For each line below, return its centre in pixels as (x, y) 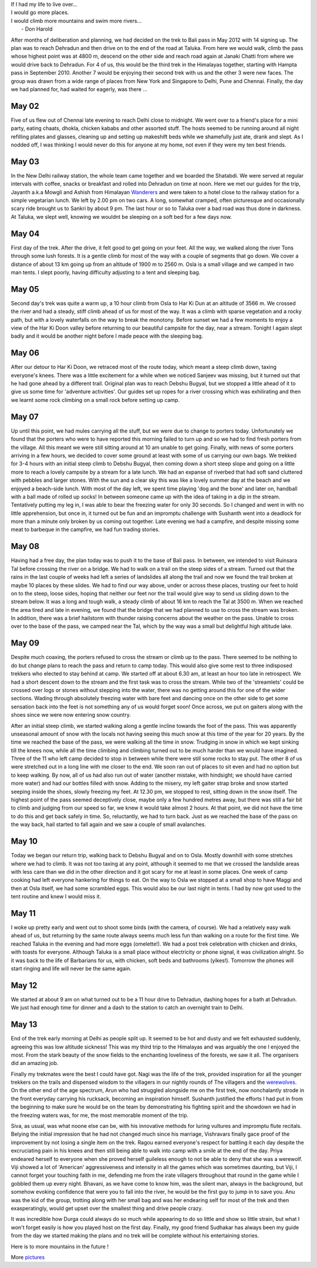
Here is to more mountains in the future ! (60, 1246)
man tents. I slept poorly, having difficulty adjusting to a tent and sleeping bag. (106, 272)
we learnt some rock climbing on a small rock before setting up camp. (95, 400)
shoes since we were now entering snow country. (71, 715)
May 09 (25, 643)
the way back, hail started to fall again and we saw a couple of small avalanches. (109, 824)
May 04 (25, 233)
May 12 (24, 985)
